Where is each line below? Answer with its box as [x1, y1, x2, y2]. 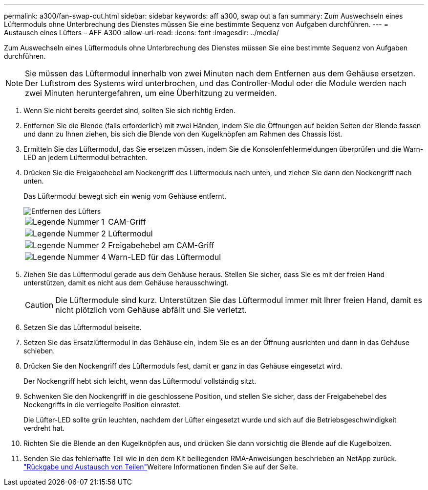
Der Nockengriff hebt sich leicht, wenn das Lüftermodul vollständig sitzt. [23, 377, 257, 385]
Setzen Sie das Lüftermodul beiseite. [23, 323, 142, 331]
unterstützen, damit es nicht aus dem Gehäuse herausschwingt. [23, 279, 229, 287]
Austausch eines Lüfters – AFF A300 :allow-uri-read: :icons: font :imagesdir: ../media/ [4, 28, 279, 37]
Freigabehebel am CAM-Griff [108, 240, 214, 250]
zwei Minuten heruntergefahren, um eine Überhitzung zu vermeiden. [25, 88, 277, 98]
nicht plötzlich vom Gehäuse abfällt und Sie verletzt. [55, 305, 247, 315]
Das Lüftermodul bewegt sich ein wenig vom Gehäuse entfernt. [23, 192, 227, 200]
